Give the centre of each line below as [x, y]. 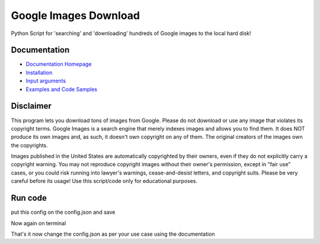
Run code [29, 198]
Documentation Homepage [59, 64]
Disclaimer [31, 106]
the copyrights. [30, 145]
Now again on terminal [39, 223]
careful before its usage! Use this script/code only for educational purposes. [104, 181]
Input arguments [46, 81]
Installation [39, 72]
